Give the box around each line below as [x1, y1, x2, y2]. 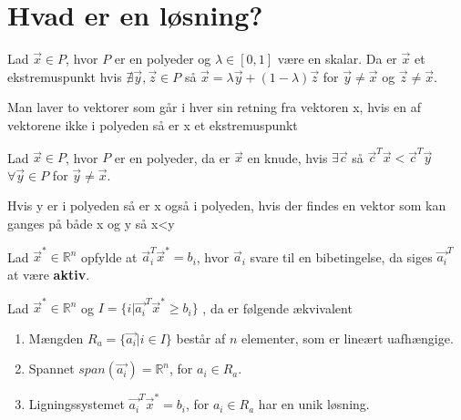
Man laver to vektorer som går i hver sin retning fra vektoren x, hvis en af [7, 97, 421, 117]
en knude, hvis [247, 148, 328, 167]
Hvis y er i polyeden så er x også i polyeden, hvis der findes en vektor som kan [7, 196, 446, 215]
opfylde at [81, 247, 138, 266]
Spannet [28, 359, 75, 378]
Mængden [28, 328, 84, 347]
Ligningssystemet [28, 394, 125, 414]
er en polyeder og [114, 49, 211, 68]
